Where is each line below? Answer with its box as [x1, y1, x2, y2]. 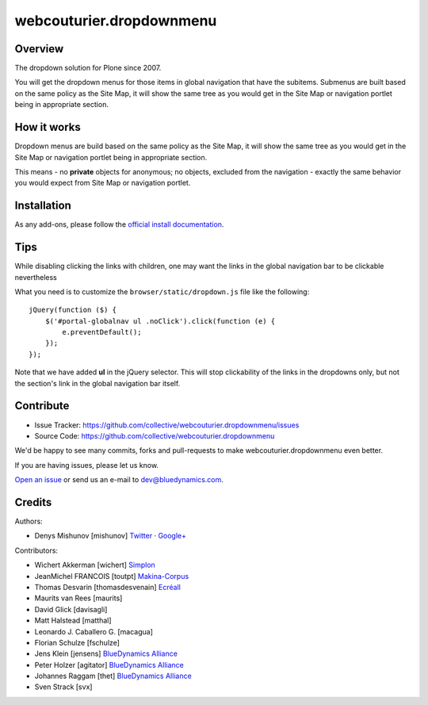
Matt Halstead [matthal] [34, 615, 112, 626]
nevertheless [14, 272, 57, 282]
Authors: [14, 516, 43, 527]
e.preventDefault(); [62, 328, 142, 337]
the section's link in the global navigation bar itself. [14, 378, 181, 388]
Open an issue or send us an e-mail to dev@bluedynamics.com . [14, 475, 224, 485]
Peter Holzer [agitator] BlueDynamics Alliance [34, 660, 184, 669]
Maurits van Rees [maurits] [34, 593, 123, 603]
